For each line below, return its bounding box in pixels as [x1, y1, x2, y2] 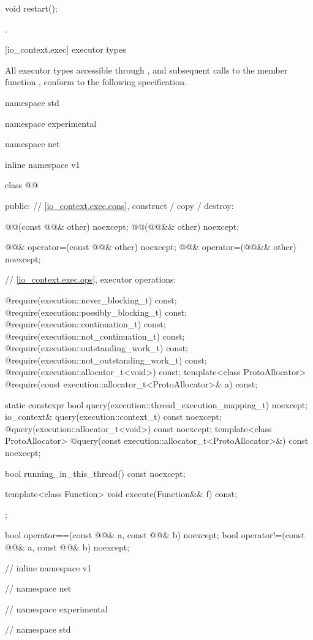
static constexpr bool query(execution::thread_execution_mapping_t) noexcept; [5, 398, 308, 411]
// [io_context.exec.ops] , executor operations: [5, 273, 176, 286]
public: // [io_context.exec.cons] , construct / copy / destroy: [5, 199, 234, 211]
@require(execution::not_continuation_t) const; [5, 329, 185, 342]
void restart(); [5, 2, 58, 14]
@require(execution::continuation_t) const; [5, 318, 166, 330]
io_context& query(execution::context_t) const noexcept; [5, 410, 222, 423]
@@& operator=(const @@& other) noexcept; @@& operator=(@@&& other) [5, 240, 296, 253]
